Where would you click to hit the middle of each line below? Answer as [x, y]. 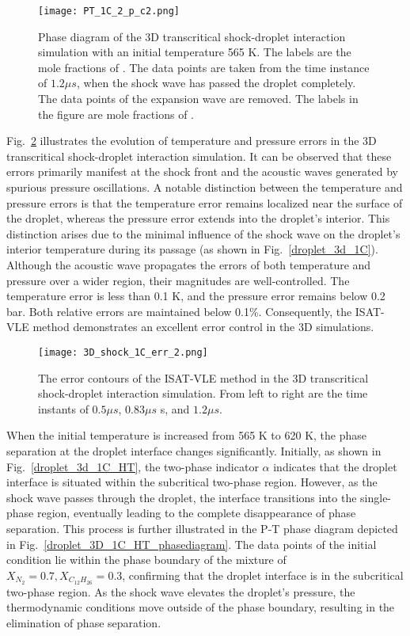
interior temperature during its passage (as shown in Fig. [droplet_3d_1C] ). [192, 249]
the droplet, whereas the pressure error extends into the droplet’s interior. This [198, 218]
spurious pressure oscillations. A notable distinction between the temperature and [205, 187]
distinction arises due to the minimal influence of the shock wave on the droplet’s [203, 233]
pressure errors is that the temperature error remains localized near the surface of [205, 202]
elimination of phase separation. [84, 622]
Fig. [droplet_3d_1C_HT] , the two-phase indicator [133, 466]
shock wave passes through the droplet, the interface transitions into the [182, 497]
